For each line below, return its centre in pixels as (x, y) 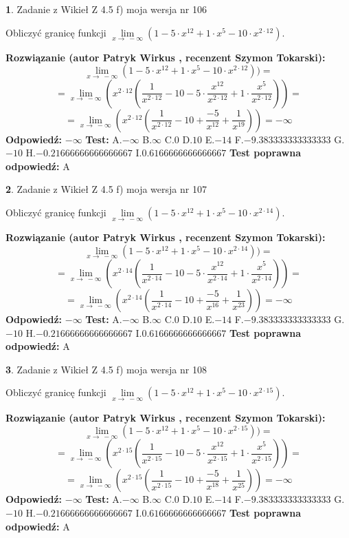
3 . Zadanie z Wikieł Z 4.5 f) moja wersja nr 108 (106, 369)
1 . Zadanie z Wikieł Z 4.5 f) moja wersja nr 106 (106, 9)
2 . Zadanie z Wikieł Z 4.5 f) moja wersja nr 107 (106, 189)
